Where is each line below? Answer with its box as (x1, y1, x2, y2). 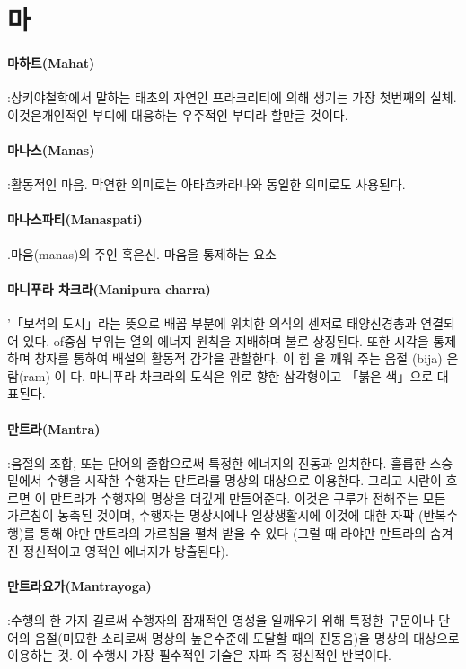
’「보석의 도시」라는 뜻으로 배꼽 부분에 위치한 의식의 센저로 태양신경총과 (7, 313, 417, 332)
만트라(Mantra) (7, 419, 101, 438)
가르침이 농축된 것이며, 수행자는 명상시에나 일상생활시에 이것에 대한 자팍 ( (7, 506, 424, 525)
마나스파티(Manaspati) (7, 210, 143, 229)
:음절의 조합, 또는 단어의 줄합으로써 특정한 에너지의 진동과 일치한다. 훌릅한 (7, 453, 426, 472)
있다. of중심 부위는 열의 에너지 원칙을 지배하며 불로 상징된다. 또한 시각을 (22, 331, 429, 350)
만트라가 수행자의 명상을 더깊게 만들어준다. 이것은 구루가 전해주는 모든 (49, 488, 446, 507)
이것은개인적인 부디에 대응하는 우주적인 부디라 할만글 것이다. (7, 105, 348, 124)
